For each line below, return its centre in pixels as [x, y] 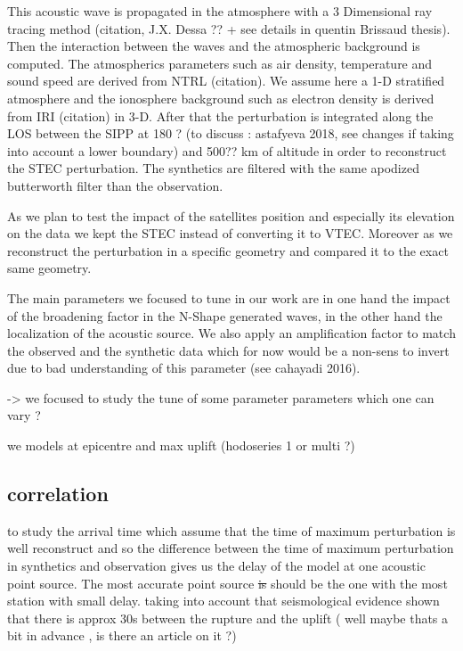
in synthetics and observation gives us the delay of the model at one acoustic [216, 566]
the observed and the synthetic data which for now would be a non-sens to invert [228, 350]
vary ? [24, 415]
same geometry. [49, 268]
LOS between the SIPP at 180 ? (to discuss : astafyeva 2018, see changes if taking [231, 133]
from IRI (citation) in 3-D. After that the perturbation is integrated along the [220, 115]
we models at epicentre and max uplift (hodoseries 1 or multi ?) [181, 445]
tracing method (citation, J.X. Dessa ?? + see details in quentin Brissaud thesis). [229, 28]
